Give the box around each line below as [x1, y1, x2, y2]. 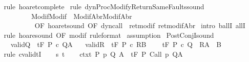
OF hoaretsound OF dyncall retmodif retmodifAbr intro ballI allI [34, 20, 246, 31]
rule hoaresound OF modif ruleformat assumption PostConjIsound [3, 30, 214, 40]
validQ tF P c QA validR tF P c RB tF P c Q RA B [10, 39, 222, 49]
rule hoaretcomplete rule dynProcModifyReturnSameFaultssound [3, 1, 205, 11]
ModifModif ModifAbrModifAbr [31, 11, 132, 21]
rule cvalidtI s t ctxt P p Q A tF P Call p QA [3, 48, 183, 59]
